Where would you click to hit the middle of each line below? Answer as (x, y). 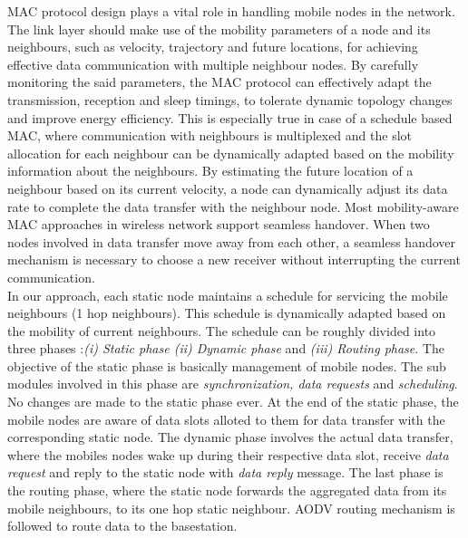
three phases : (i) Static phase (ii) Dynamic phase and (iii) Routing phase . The (226, 348)
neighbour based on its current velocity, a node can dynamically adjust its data (228, 188)
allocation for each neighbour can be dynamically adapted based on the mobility (231, 153)
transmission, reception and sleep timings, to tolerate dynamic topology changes (230, 99)
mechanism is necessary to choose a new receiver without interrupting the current (234, 259)
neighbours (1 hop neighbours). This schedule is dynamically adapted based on (227, 313)
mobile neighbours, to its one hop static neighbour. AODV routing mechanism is (231, 508)
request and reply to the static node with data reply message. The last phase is (225, 472)
